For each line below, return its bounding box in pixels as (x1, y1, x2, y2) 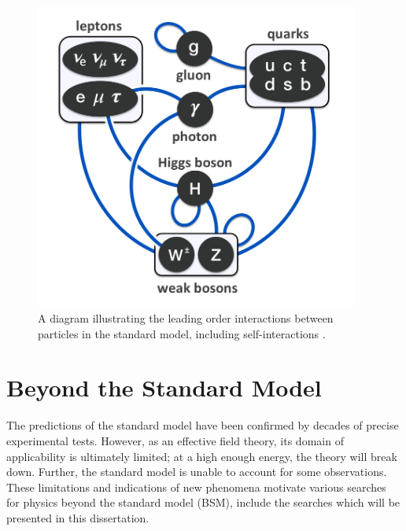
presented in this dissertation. (6, 509, 149, 525)
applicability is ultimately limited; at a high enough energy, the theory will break (6, 448, 397, 464)
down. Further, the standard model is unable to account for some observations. (6, 463, 387, 480)
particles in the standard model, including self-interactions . (38, 325, 326, 341)
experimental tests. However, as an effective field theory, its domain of (6, 432, 344, 448)
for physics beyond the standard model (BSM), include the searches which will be (6, 494, 400, 511)
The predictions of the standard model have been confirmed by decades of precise (6, 417, 399, 433)
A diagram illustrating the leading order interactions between (38, 310, 334, 326)
